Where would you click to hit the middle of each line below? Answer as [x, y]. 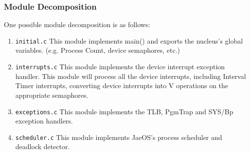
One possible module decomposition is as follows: [77, 24]
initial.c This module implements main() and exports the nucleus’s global [129, 40]
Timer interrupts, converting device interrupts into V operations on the [122, 85]
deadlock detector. [43, 146]
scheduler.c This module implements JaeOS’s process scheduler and [119, 137]
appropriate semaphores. [52, 95]
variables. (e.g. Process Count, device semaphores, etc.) [98, 50]
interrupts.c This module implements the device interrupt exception [120, 67]
